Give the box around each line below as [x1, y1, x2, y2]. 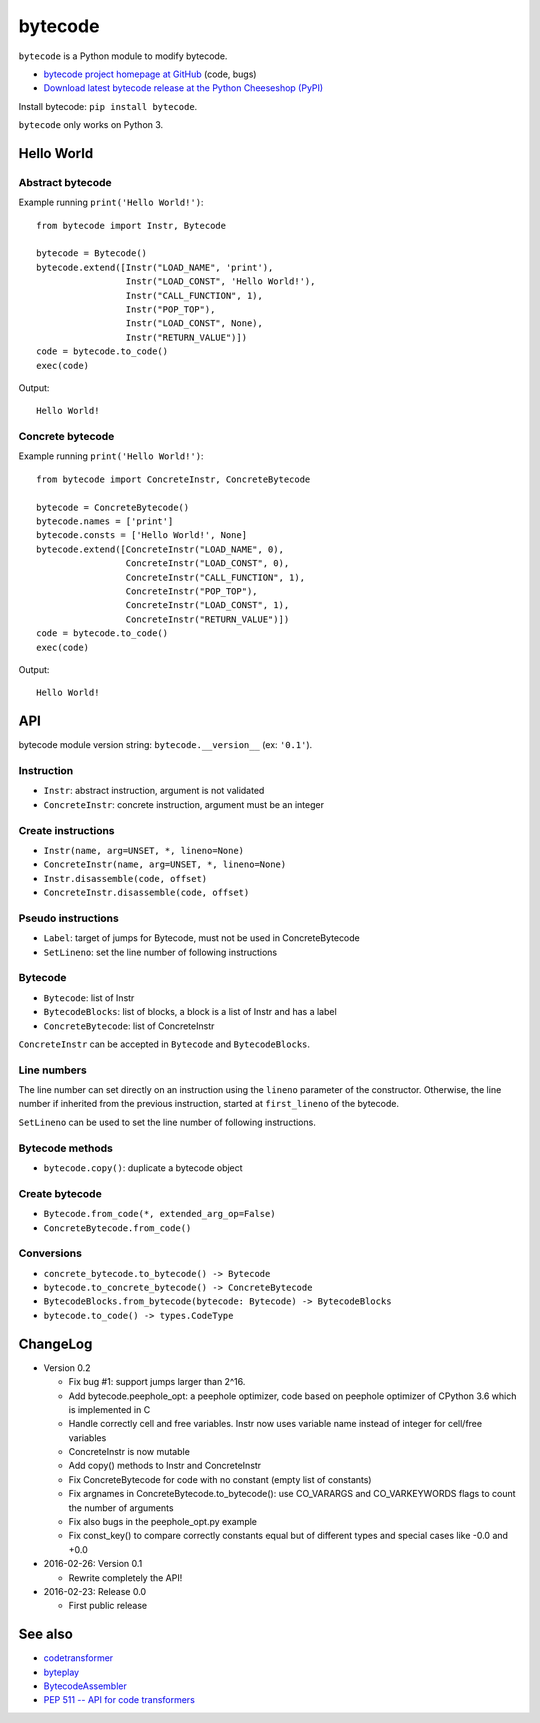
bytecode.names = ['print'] [36, 516, 174, 527]
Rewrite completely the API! [68, 1571, 183, 1584]
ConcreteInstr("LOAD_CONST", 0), [125, 558, 290, 569]
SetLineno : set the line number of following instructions [43, 946, 278, 958]
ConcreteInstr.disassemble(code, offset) [43, 887, 250, 899]
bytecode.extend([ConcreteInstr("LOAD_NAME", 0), [36, 543, 285, 555]
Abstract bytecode [18, 175, 112, 189]
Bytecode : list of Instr [43, 991, 135, 1004]
